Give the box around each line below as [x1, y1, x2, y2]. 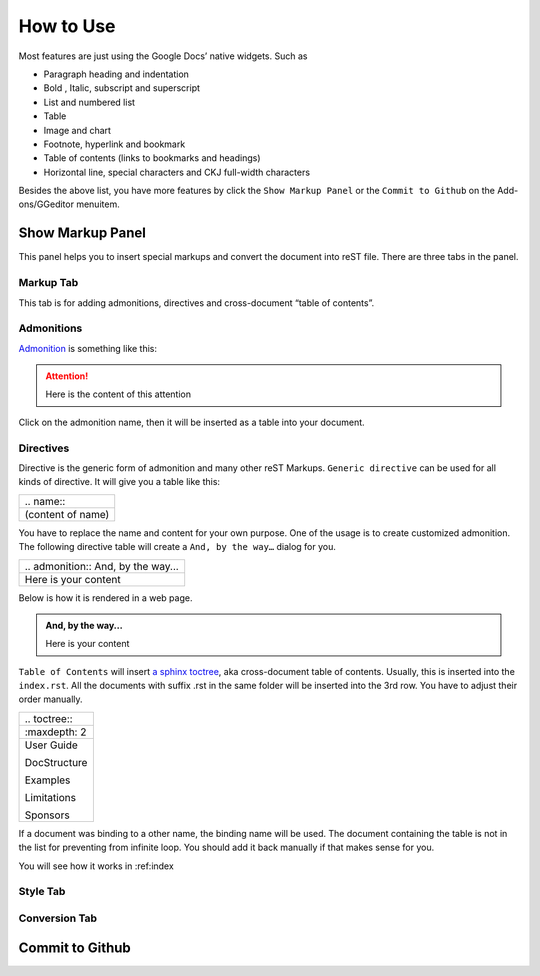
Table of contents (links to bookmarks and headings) [43, 152, 261, 164]
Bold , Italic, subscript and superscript [43, 82, 200, 94]
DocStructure [24, 755, 88, 769]
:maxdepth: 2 [24, 725, 87, 739]
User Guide [24, 738, 79, 752]
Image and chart [43, 124, 112, 136]
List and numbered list [43, 96, 135, 108]
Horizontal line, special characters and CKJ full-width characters [43, 166, 310, 178]
